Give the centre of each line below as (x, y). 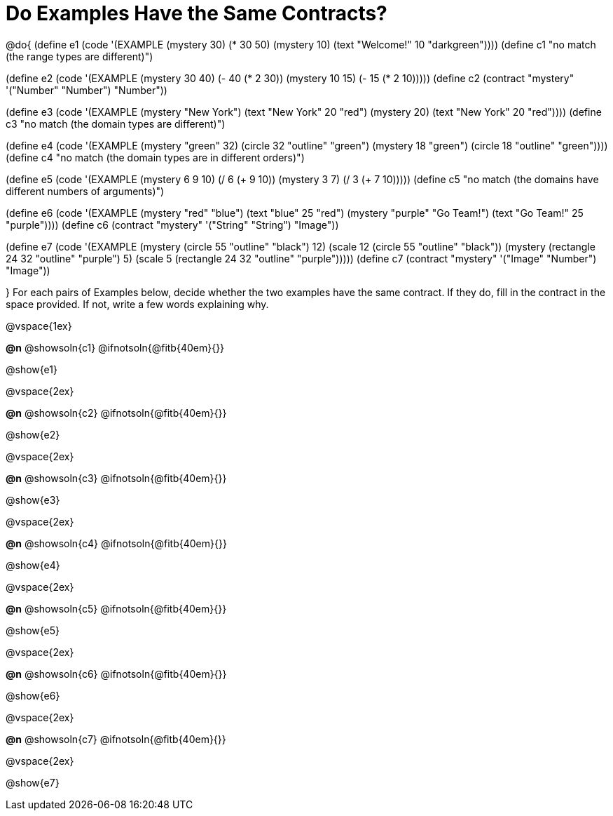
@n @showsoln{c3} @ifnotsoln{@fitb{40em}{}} (116, 478)
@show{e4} (33, 565)
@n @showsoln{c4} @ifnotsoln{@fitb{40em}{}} (116, 543)
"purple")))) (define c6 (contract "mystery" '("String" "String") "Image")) (172, 225)
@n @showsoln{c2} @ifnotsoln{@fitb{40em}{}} (116, 413)
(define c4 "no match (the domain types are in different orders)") (155, 157)
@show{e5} (33, 630)
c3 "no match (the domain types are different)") (116, 123)
